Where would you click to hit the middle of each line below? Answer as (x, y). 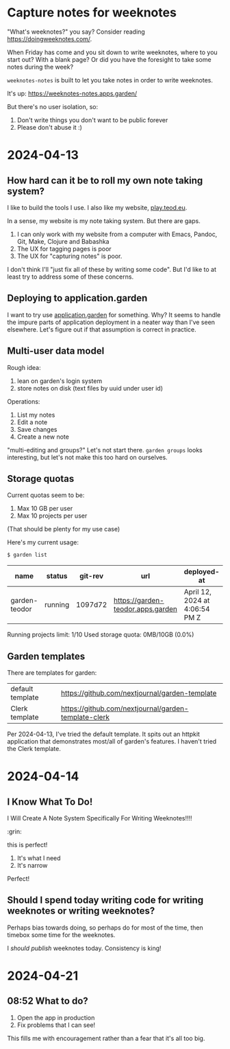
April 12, (198, 592)
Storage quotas (41, 479)
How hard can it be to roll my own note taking (105, 180)
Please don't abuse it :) (49, 127)
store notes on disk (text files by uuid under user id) (90, 388)
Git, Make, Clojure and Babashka (63, 241)
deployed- (202, 572)
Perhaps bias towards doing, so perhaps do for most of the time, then (105, 927)
